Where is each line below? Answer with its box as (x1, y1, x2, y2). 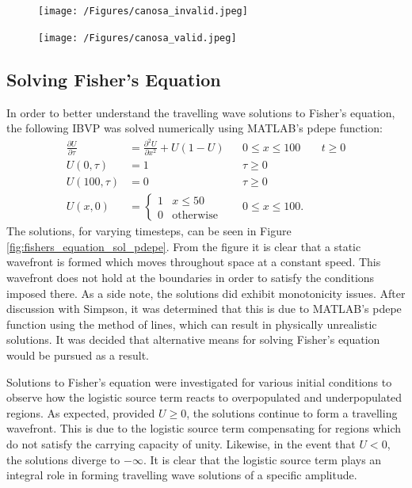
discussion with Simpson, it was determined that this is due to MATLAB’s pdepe (6, 300, 402, 317)
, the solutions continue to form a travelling (186, 404, 398, 421)
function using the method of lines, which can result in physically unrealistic (6, 315, 377, 332)
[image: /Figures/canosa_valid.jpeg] (38, 32, 237, 44)
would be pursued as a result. (6, 346, 149, 363)
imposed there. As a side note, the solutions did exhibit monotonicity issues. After (6, 284, 406, 301)
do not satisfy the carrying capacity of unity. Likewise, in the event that (6, 435, 356, 452)
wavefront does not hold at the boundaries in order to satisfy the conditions (6, 269, 375, 285)
